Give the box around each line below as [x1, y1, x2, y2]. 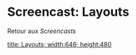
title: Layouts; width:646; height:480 [7, 40, 112, 48]
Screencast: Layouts [7, 4, 130, 20]
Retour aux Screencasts [7, 27, 77, 35]
